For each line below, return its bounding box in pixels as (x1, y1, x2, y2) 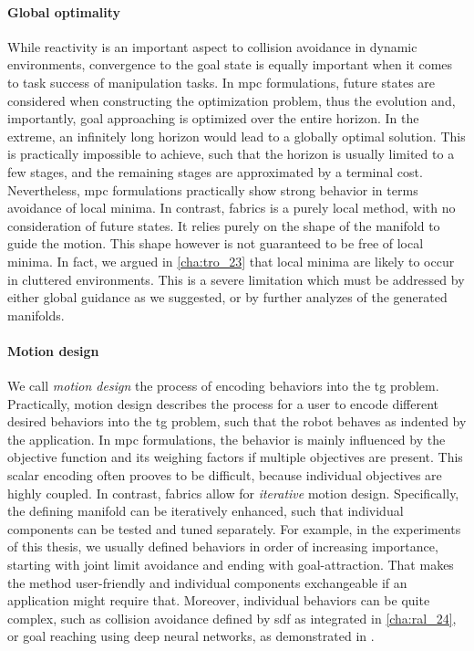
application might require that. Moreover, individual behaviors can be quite (7, 591, 430, 610)
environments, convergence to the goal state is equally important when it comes (7, 55, 453, 74)
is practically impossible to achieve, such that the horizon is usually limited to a (7, 144, 455, 163)
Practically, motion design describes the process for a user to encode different (7, 394, 438, 413)
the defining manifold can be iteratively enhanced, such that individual (7, 501, 404, 520)
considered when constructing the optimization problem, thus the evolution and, (7, 90, 456, 110)
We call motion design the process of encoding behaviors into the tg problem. (7, 376, 439, 395)
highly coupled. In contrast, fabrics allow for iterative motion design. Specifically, (7, 483, 459, 502)
